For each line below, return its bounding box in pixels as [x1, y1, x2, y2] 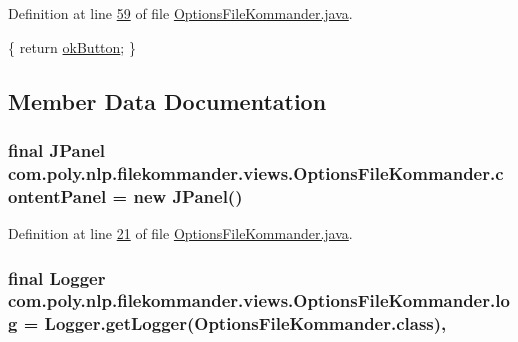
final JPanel [8, 137, 106, 162]
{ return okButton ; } [8, 36, 136, 57]
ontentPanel [8, 183, 107, 208]
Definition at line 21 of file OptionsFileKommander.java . [8, 223, 353, 244]
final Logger [8, 265, 106, 290]
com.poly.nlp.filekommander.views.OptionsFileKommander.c [8, 160, 504, 185]
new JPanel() [133, 183, 243, 208]
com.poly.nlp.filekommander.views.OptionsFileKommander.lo [8, 288, 510, 313]
